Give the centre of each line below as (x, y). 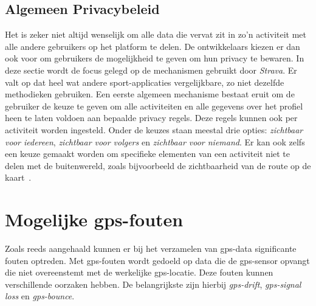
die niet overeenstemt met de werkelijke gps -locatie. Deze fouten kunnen (139, 272)
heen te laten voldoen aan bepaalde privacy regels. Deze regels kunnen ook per (151, 118)
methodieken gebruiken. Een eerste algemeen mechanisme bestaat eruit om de (150, 94)
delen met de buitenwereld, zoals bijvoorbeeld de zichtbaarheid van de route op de (158, 165)
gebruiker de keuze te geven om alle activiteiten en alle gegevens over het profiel (154, 106)
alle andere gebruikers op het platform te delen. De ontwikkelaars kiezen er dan (153, 46)
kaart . (18, 177)
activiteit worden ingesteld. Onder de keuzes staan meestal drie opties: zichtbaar (154, 129)
